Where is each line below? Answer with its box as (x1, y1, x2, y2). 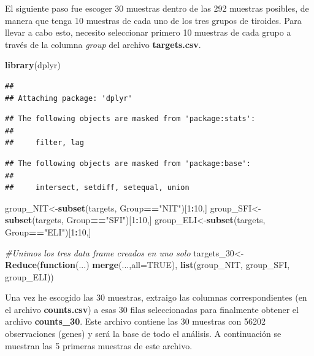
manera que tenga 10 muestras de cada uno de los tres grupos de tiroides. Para (5, 14, 302, 26)
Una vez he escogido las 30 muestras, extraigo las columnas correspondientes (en (5, 291, 307, 304)
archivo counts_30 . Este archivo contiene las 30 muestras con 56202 (5, 315, 266, 328)
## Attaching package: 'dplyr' (5, 93, 132, 103)
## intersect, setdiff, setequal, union (5, 183, 190, 192)
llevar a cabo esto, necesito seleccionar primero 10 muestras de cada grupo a (5, 26, 291, 39)
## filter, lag (5, 138, 84, 148)
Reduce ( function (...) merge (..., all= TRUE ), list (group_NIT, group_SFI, (5, 258, 290, 271)
